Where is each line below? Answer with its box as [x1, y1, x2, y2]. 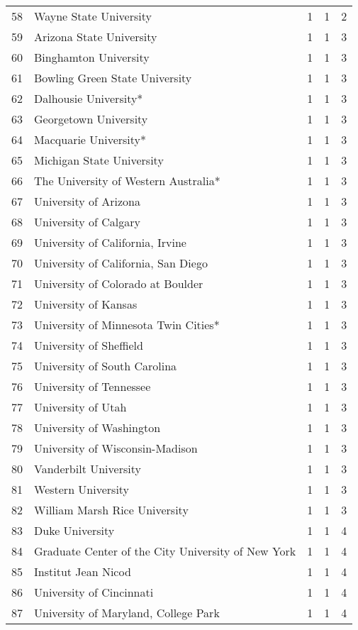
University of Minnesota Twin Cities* [34, 316, 220, 333]
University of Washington [34, 419, 161, 436]
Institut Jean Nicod [34, 563, 131, 580]
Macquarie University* [34, 131, 146, 148]
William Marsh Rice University [34, 502, 189, 518]
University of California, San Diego [34, 255, 208, 271]
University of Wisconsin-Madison [34, 440, 198, 456]
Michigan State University [34, 152, 164, 168]
